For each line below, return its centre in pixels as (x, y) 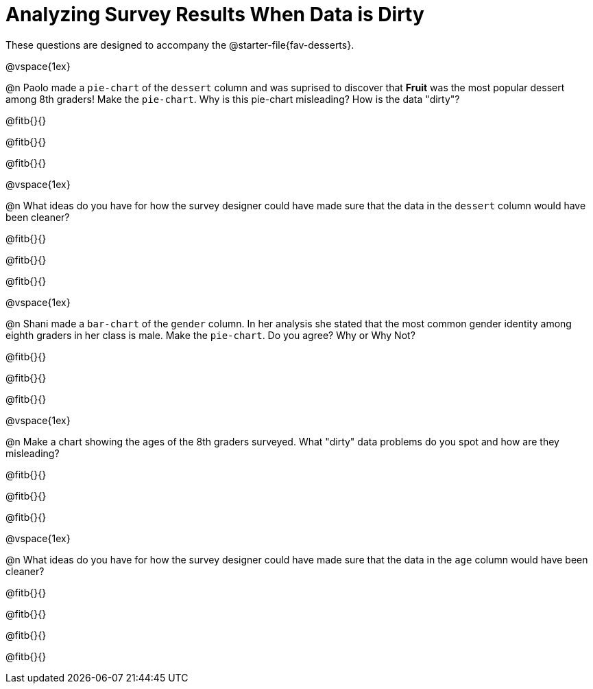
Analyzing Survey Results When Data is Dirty (215, 14)
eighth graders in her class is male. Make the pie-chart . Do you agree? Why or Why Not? (210, 335)
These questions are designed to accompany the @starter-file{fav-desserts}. (180, 45)
